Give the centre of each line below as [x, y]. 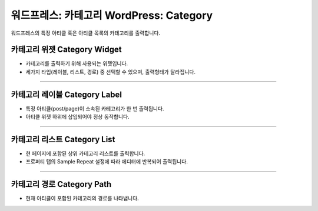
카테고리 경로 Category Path [61, 184]
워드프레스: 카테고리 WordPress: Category [112, 15]
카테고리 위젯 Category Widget [66, 50]
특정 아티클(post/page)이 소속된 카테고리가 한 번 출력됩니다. [95, 108]
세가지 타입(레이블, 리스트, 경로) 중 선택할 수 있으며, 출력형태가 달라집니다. [111, 72]
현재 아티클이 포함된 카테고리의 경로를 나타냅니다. [82, 198]
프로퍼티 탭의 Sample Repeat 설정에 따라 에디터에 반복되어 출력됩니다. [107, 162]
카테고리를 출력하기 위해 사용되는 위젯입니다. [77, 63]
